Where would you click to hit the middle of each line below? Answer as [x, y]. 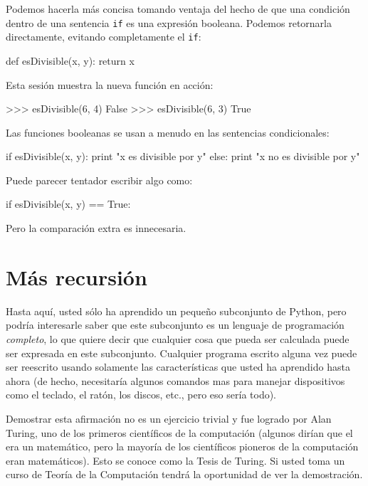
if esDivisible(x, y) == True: [68, 204]
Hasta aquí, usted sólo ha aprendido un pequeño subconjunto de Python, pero [176, 311]
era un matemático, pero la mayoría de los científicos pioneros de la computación [182, 447]
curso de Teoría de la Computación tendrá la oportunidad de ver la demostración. [184, 474]
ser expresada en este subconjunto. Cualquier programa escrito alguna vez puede [182, 353]
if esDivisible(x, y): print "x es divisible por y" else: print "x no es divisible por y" [183, 156]
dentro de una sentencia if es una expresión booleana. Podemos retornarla [169, 22]
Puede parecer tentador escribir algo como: [99, 180]
